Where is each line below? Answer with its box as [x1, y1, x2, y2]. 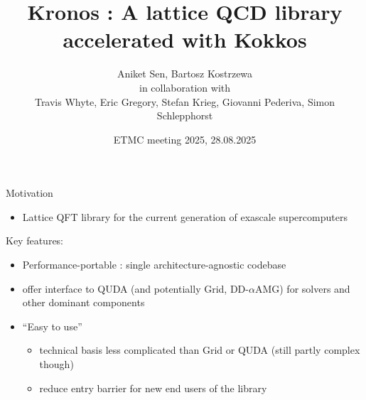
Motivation [6, 185, 53, 200]
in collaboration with [139, 80, 230, 94]
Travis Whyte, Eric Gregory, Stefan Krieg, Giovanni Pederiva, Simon [34, 94, 335, 109]
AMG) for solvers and [254, 281, 350, 296]
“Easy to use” [22, 318, 82, 333]
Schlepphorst [156, 108, 213, 123]
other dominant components [22, 295, 145, 310]
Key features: [6, 233, 64, 248]
